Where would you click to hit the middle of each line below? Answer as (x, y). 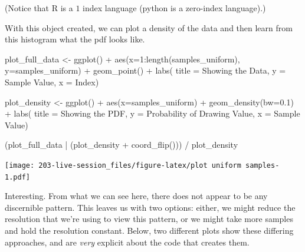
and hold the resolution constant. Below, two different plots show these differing (149, 231)
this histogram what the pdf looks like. (75, 39)
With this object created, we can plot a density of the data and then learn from (149, 27)
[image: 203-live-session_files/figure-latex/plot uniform (123, 165)
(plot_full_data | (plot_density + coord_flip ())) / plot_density (122, 145)
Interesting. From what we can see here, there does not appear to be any (136, 196)
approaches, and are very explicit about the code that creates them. (127, 242)
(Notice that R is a (39, 8)
